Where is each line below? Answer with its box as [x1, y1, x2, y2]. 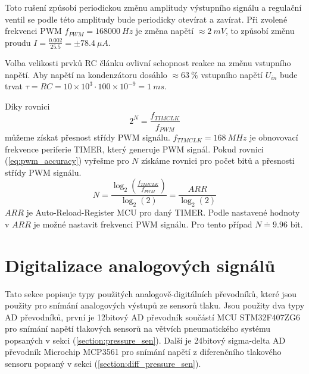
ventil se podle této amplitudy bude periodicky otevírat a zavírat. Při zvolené [5, 13, 288, 25]
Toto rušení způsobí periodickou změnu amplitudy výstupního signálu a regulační [5, 1, 302, 13]
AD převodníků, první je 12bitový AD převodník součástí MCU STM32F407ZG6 [5, 310, 301, 323]
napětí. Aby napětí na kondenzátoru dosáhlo [5, 68, 167, 80]
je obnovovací [249, 130, 298, 143]
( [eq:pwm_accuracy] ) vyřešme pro [5, 154, 129, 167]
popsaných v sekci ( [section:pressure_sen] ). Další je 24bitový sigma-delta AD [5, 334, 286, 346]
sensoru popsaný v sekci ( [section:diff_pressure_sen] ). [5, 357, 201, 370]
